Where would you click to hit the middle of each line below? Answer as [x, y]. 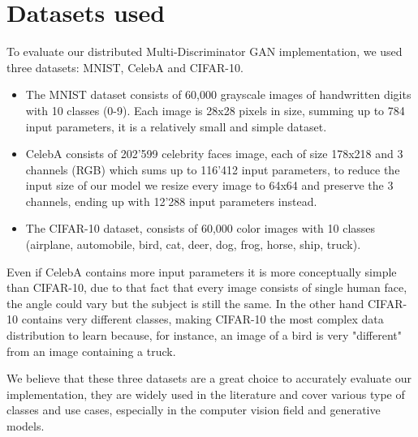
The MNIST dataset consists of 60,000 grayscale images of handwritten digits [218, 94]
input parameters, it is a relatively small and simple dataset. [176, 126]
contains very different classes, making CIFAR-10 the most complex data [203, 319]
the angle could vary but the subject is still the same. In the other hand [185, 303]
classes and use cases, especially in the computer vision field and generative [194, 410]
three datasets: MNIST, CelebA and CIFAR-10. [125, 67]
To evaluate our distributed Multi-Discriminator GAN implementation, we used [205, 51]
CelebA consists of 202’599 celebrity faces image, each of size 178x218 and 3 [214, 154]
